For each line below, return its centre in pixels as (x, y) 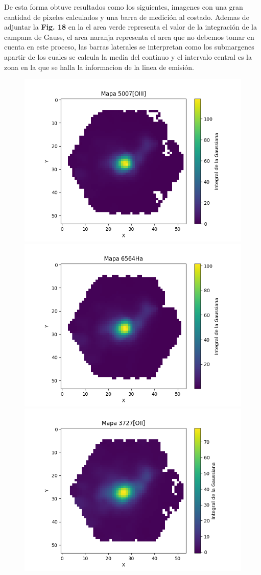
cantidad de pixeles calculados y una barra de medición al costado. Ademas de (127, 17)
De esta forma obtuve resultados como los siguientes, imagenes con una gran (124, 7)
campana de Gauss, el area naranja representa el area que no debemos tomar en (129, 37)
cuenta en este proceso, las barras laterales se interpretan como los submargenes (129, 47)
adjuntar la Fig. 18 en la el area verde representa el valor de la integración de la (130, 27)
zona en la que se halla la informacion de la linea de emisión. (99, 67)
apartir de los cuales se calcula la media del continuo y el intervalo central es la (128, 56)
